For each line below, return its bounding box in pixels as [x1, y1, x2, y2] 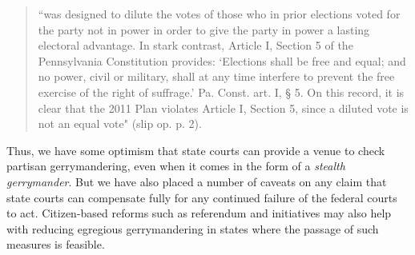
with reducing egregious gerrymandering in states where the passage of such [6, 220, 379, 237]
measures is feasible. [6, 236, 105, 253]
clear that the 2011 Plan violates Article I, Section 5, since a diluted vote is [38, 99, 409, 116]
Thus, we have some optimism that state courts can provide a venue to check [6, 141, 385, 158]
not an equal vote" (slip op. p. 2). [38, 115, 202, 132]
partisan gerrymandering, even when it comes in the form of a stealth [6, 157, 345, 174]
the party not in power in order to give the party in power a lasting [38, 21, 370, 38]
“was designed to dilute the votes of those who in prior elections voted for [38, 6, 401, 22]
